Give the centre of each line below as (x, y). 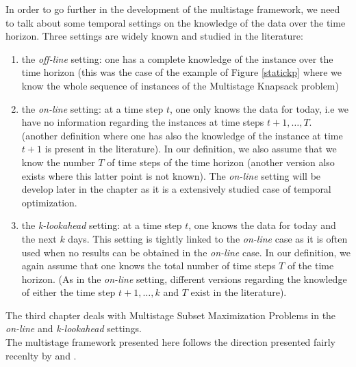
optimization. (49, 202)
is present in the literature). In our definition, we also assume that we (191, 149)
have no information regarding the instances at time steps (143, 122)
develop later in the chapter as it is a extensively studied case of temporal (176, 189)
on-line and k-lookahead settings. (74, 328)
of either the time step (68, 292)
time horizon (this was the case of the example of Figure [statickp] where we (182, 72)
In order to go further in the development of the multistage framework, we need (173, 9)
